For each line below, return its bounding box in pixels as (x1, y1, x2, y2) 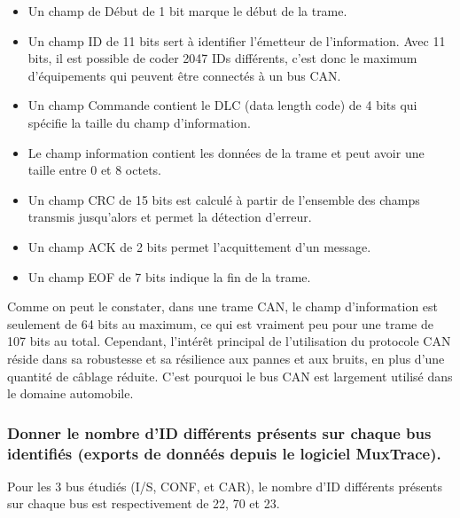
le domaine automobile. (7, 384, 134, 403)
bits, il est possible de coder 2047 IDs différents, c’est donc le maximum (27, 49, 417, 67)
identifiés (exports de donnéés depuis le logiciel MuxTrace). (7, 442, 441, 464)
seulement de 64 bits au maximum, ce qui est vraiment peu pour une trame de (7, 314, 433, 333)
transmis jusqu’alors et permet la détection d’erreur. (27, 208, 312, 226)
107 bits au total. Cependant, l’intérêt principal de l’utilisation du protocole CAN (7, 332, 451, 350)
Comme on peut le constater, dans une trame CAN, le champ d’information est (7, 297, 439, 316)
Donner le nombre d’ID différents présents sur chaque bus (7, 421, 432, 443)
